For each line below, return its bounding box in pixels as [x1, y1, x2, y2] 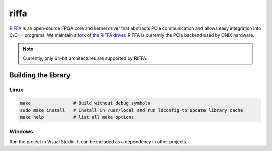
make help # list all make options [20, 114, 134, 120]
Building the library [9, 71, 71, 79]
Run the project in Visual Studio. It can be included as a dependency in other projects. [9, 138, 188, 145]
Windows [9, 128, 33, 135]
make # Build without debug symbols [20, 100, 151, 106]
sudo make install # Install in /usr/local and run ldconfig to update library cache [20, 107, 243, 113]
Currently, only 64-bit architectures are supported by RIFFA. [23, 55, 148, 61]
